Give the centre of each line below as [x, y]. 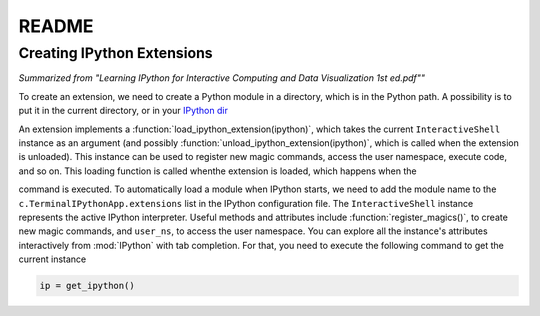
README [56, 26]
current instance [52, 259]
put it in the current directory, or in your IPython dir [123, 111]
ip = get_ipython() [87, 286]
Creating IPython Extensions [116, 53]
